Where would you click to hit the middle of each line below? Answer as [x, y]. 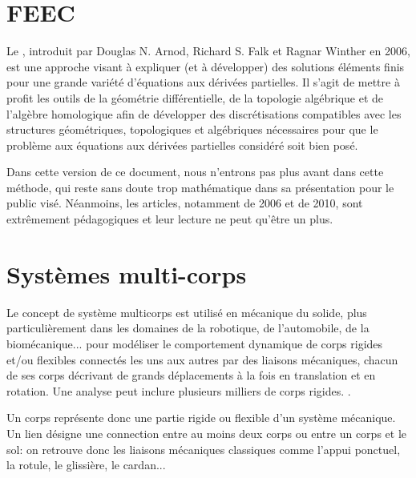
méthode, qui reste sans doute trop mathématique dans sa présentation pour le [200, 187]
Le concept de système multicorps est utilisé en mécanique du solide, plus [187, 312]
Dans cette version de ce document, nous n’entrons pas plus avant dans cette [195, 172]
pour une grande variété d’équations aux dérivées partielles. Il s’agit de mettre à [203, 82]
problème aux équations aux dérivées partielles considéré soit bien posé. [182, 145]
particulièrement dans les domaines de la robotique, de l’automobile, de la [188, 328]
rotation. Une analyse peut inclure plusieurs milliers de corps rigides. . [179, 390]
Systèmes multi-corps [127, 273]
